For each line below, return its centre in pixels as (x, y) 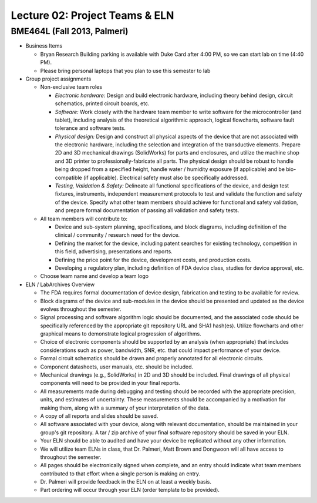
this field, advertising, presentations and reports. (114, 251)
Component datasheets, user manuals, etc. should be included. (117, 367)
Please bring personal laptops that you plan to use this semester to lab (125, 71)
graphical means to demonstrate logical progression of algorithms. (121, 334)
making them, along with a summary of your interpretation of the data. (125, 408)
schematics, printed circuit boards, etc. (102, 103)
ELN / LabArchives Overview (60, 284)
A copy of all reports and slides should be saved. (99, 416)
